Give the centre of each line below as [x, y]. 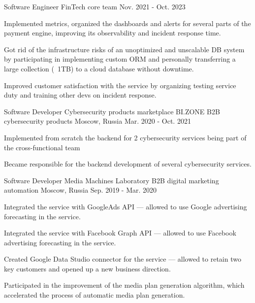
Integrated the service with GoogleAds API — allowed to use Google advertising [126, 206]
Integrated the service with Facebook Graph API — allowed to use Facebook [120, 233]
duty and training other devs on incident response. [80, 95]
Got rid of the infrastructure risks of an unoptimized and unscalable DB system [124, 49]
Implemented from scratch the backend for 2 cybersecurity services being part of [125, 137]
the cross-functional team [42, 147]
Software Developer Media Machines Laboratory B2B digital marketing [112, 180]
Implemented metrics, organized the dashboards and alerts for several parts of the [127, 23]
